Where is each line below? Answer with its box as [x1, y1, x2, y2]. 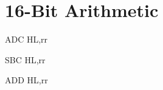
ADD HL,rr [5, 74, 48, 86]
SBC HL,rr [5, 53, 46, 66]
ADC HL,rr [5, 33, 48, 46]
